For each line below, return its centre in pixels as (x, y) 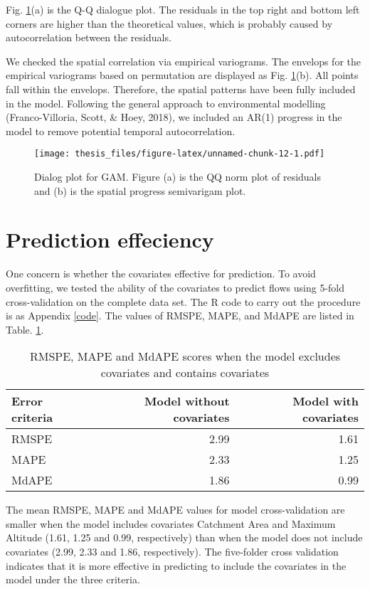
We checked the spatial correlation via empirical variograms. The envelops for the (183, 61)
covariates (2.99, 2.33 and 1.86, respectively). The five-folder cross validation (172, 552)
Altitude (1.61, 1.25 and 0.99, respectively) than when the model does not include (184, 537)
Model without (187, 401)
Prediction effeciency (110, 239)
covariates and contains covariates (185, 373)
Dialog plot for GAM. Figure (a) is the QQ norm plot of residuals (178, 176)
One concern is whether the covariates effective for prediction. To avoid (161, 274)
